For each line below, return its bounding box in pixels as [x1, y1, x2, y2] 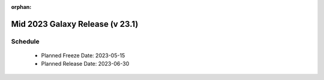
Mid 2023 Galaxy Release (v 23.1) [11, 19, 139, 29]
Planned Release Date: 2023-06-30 [41, 60, 130, 67]
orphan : [11, 4, 32, 10]
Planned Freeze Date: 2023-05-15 [41, 51, 125, 59]
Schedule [11, 37, 40, 45]
